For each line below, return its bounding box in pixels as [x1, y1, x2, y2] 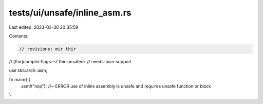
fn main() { [9, 76, 31, 82]
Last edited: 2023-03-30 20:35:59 [9, 24, 78, 30]
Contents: [9, 33, 29, 39]
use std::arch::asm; [9, 68, 48, 73]
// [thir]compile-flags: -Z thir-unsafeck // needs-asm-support [9, 58, 131, 64]
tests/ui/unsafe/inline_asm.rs [9, 7, 131, 18]
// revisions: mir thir [19, 46, 76, 52]
